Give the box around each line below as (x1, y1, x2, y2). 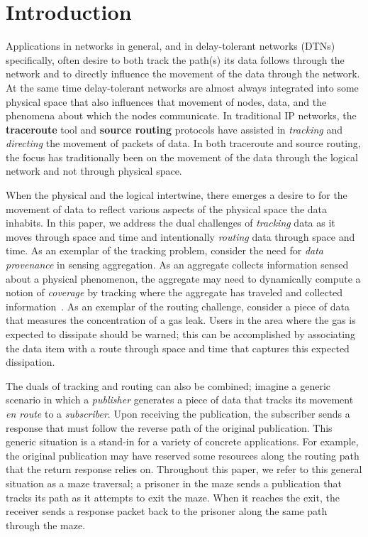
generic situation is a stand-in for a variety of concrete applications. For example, (6, 434, 359, 449)
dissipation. (6, 354, 55, 369)
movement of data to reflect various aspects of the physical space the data (6, 201, 328, 216)
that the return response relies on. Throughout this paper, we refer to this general (6, 462, 362, 477)
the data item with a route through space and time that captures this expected (6, 340, 350, 355)
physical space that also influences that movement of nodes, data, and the (6, 94, 327, 109)
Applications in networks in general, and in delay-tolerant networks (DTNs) (6, 38, 335, 53)
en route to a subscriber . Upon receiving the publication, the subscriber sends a (6, 406, 350, 421)
